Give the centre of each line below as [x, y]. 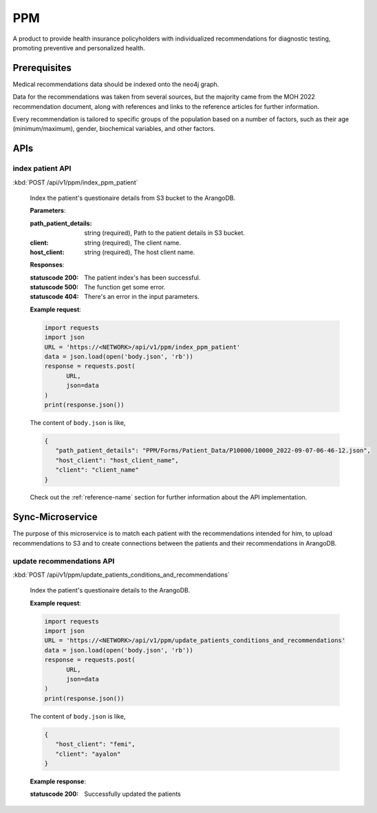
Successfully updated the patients [133, 794]
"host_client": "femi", [95, 744]
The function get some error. [125, 287]
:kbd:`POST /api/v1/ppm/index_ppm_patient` [75, 182]
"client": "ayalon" [88, 754]
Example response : [58, 781]
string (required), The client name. [133, 243]
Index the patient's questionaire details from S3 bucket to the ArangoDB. [133, 198]
